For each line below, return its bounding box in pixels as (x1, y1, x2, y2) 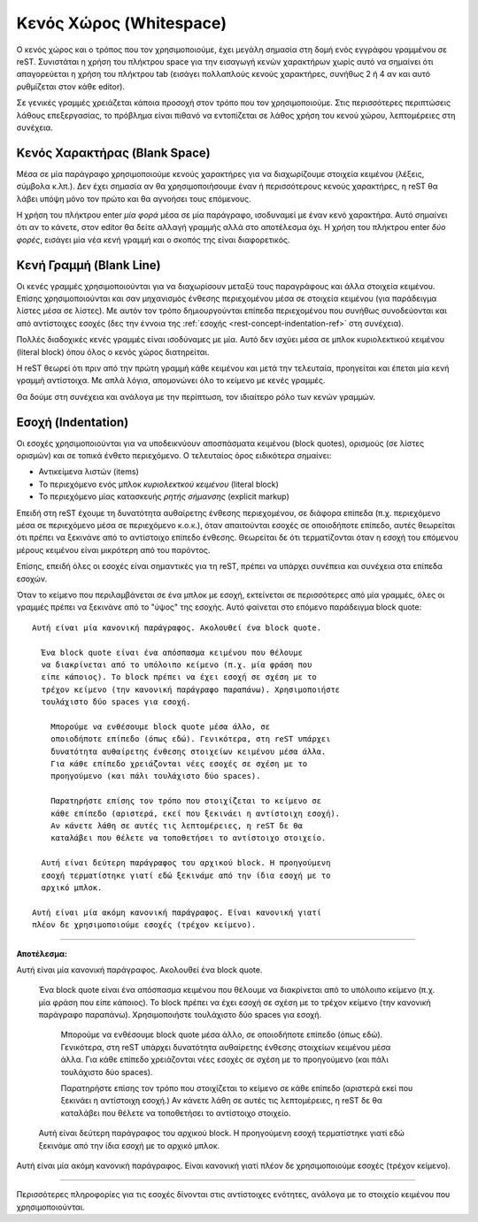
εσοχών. (16, 573, 48, 584)
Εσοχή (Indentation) (16, 414, 129, 429)
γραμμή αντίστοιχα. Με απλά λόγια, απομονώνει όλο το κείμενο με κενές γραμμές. (16, 375, 326, 386)
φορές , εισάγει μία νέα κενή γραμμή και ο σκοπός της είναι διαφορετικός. (16, 234, 291, 245)
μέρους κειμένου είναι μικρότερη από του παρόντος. (16, 544, 211, 555)
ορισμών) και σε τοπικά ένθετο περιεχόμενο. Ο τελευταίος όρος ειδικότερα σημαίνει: (16, 450, 332, 461)
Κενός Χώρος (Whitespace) (16, 13, 227, 33)
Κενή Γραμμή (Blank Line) (16, 257, 161, 273)
